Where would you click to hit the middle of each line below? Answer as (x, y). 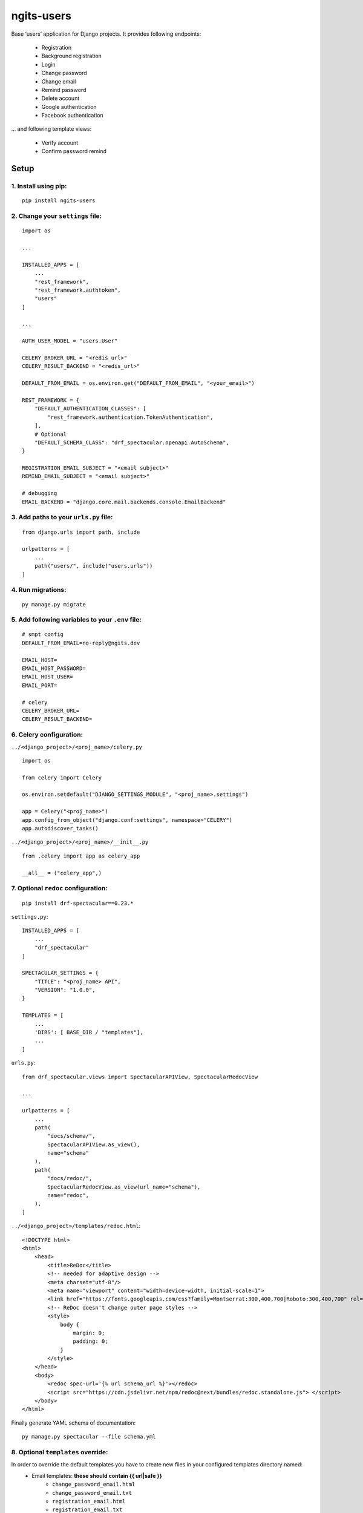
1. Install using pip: (39, 186)
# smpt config (43, 635)
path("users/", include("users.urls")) (93, 566)
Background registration (72, 56)
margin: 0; (89, 1333)
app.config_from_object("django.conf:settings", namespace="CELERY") (127, 820)
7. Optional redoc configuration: (60, 888)
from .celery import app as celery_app (81, 856)
